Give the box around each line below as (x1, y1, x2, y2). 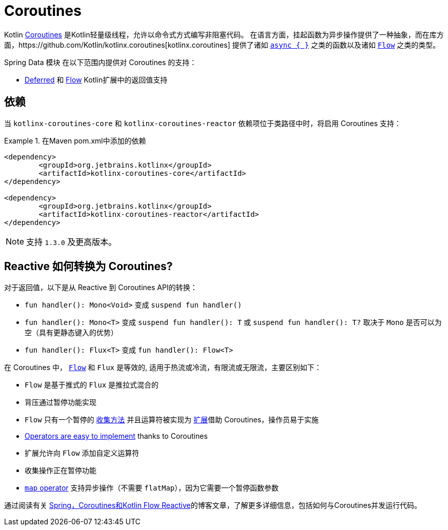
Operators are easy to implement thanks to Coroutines (25, 432, 208, 441)
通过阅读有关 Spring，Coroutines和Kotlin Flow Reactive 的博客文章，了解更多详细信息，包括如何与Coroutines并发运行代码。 (4, 501, 422, 510)
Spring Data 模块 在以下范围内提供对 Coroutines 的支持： (4, 57, 197, 67)
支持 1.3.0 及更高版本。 (26, 236, 117, 247)
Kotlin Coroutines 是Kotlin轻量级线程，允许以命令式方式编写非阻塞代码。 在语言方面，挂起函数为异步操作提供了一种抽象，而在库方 (4, 30, 444, 39)
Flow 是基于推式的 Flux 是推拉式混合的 (25, 380, 159, 390)
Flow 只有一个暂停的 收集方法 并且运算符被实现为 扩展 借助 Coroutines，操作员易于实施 (25, 415, 319, 424)
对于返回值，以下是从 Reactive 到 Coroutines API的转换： (4, 283, 197, 292)
